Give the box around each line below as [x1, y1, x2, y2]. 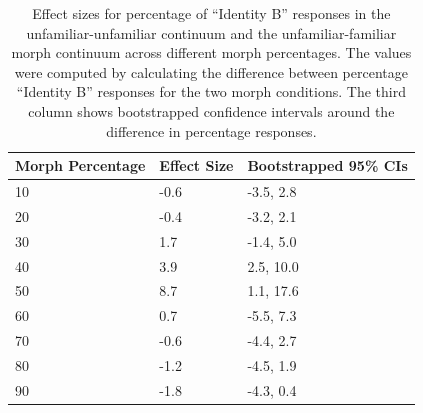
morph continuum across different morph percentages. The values [11, 42, 412, 63]
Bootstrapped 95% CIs [247, 155, 408, 176]
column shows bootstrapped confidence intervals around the [28, 100, 395, 121]
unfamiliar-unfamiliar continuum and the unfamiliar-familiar [26, 22, 397, 43]
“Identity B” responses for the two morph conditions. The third [16, 81, 406, 102]
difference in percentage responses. [106, 120, 317, 141]
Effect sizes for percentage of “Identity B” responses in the [32, 3, 391, 23]
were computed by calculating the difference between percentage [14, 61, 408, 82]
